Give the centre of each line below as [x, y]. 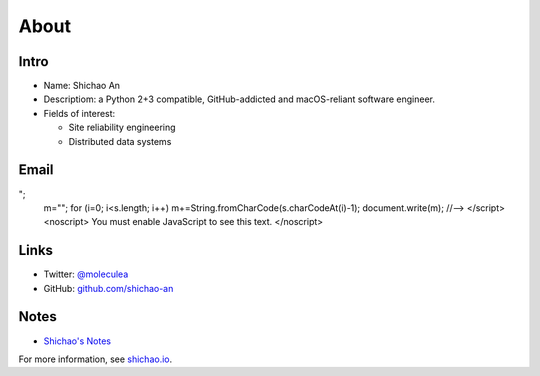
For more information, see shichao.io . [95, 359]
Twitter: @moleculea [86, 274]
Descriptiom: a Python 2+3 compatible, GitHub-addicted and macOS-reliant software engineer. [239, 99]
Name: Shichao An [81, 86]
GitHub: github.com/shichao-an [108, 288]
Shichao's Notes [77, 341]
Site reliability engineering [122, 127]
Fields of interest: [79, 113]
